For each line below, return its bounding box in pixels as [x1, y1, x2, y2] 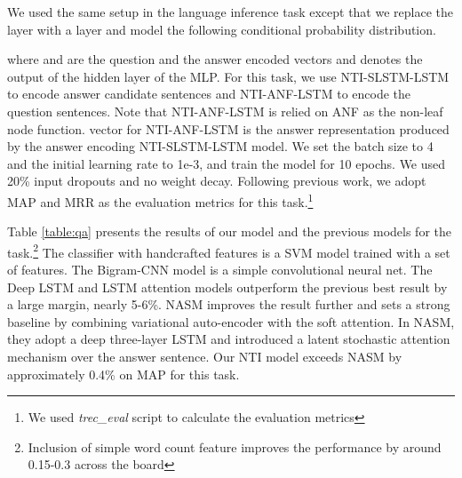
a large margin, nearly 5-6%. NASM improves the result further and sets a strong [7, 295, 450, 314]
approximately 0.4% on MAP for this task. [7, 364, 240, 383]
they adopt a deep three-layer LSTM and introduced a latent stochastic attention [7, 330, 450, 348]
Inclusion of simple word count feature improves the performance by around [28, 437, 442, 456]
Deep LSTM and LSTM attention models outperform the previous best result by [7, 277, 448, 296]
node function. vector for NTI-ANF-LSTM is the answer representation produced [7, 119, 450, 138]
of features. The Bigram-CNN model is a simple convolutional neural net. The [7, 260, 433, 279]
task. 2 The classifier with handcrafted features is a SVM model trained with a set [7, 240, 450, 261]
